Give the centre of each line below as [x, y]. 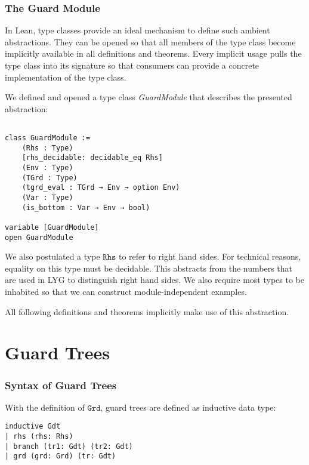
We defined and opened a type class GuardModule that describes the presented [149, 97]
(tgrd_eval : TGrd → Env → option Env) [101, 188]
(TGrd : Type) [50, 178]
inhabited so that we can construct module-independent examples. [126, 292]
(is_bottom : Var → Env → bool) [86, 207]
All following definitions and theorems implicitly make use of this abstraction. [147, 311]
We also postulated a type [52, 256]
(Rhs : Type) [47, 148]
